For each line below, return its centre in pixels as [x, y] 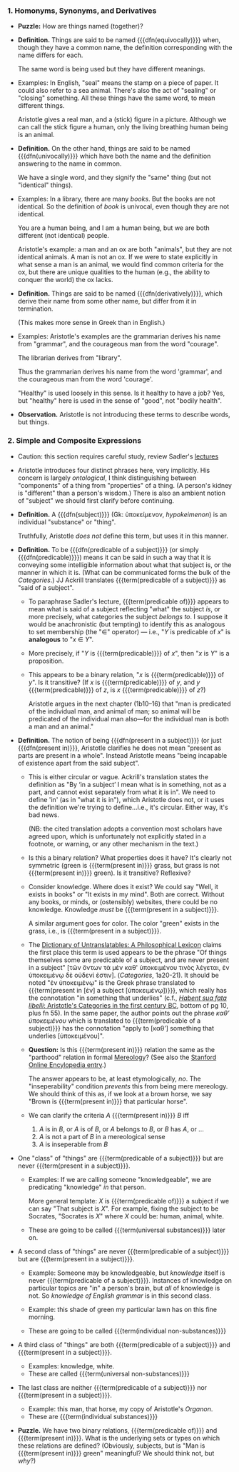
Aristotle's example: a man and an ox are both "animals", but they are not [125, 249]
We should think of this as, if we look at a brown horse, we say [120, 1093]
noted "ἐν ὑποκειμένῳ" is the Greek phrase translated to [112, 982]
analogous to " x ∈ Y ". [61, 639]
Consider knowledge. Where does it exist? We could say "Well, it [123, 886]
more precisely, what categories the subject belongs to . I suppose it [128, 616]
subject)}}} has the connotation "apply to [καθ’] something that [121, 1028]
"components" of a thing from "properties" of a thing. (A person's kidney [124, 485]
